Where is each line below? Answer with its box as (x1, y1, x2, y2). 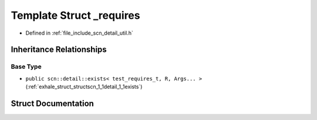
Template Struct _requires (11, 9, 140, 22)
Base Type (11, 62, 42, 71)
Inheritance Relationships (11, 45, 107, 55)
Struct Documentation (11, 98, 94, 108)
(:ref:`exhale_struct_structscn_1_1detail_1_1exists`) (25, 83, 143, 91)
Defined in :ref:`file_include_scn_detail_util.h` (25, 29, 133, 36)
